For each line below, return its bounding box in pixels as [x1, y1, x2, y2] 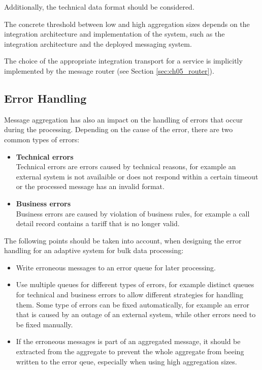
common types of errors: [4, 134, 80, 144]
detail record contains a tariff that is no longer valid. [16, 218, 180, 229]
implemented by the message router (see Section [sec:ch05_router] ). [4, 65, 214, 76]
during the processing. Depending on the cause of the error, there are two [4, 124, 233, 135]
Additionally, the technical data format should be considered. [4, 2, 194, 12]
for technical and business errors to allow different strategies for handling [16, 289, 243, 300]
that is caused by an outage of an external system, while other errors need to [16, 309, 256, 320]
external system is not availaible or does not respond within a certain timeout [16, 171, 258, 181]
